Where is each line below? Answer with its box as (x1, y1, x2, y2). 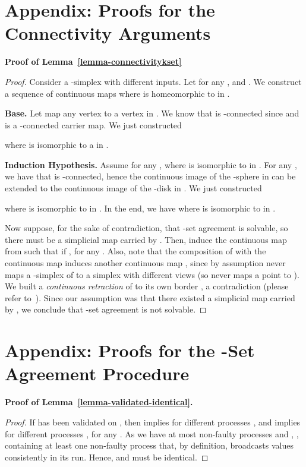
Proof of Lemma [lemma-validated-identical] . (5, 396, 193, 408)
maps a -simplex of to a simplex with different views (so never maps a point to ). (5, 268, 299, 280)
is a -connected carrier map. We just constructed (5, 118, 182, 131)
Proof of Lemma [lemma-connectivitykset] (5, 55, 182, 68)
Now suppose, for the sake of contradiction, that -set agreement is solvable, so (5, 222, 288, 234)
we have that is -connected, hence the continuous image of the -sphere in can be (5, 170, 296, 182)
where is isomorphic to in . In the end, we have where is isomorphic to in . (5, 201, 276, 214)
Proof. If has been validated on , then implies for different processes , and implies (5, 415, 301, 428)
